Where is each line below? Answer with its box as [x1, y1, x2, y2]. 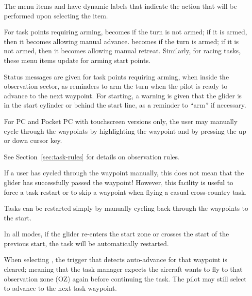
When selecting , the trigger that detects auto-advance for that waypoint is [4, 254, 227, 265]
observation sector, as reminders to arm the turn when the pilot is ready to [4, 81, 228, 91]
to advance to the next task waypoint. [4, 283, 117, 293]
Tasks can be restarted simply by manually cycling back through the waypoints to [4, 203, 248, 213]
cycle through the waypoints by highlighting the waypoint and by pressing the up [4, 125, 246, 136]
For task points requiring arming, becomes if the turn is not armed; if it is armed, [4, 27, 247, 37]
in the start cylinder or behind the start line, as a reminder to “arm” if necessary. [4, 100, 246, 110]
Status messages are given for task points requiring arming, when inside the [4, 71, 229, 81]
